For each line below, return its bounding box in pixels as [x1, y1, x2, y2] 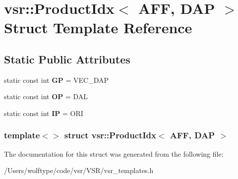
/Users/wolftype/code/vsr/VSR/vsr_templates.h [4, 165, 154, 176]
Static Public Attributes [4, 51, 130, 66]
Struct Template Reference [4, 17, 192, 38]
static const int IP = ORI [4, 108, 83, 118]
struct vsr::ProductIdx [64, 129, 156, 141]
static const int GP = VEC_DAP [4, 74, 109, 85]
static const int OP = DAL [4, 91, 88, 102]
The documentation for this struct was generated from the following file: [4, 148, 224, 159]
